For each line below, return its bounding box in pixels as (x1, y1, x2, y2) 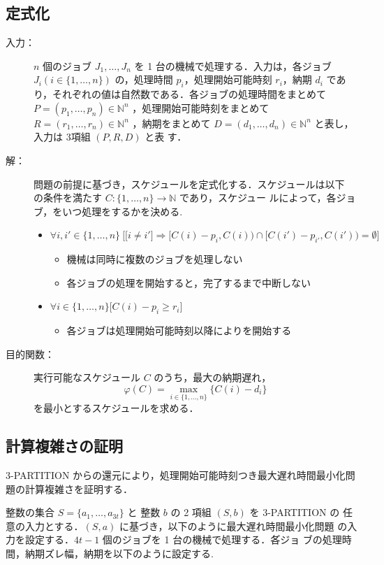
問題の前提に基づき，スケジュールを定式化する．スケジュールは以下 (34, 176, 345, 191)
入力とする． (24, 518, 84, 533)
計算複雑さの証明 (6, 435, 123, 457)
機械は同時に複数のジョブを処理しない (66, 252, 243, 266)
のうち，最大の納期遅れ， (154, 370, 272, 385)
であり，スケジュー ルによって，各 (179, 190, 337, 205)
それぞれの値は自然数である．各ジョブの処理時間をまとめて (52, 87, 326, 101)
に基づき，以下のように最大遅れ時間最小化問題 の (119, 518, 348, 533)
